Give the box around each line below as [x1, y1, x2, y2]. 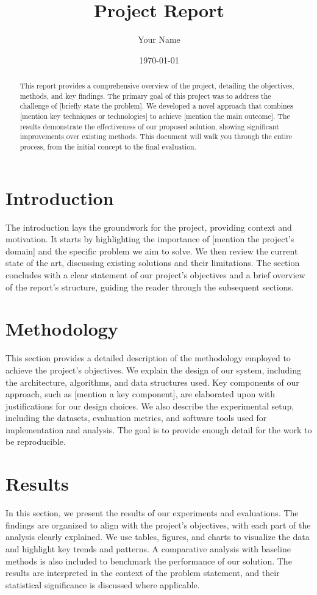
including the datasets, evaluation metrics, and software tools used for [5, 411, 267, 424]
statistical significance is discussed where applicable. [5, 578, 200, 591]
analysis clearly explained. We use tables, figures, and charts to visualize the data [5, 530, 310, 543]
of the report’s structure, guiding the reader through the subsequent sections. [5, 280, 294, 293]
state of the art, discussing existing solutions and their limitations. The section [5, 256, 300, 269]
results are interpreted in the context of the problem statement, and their [5, 566, 280, 579]
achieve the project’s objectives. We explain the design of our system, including [5, 363, 302, 376]
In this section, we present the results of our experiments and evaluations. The [5, 507, 299, 519]
